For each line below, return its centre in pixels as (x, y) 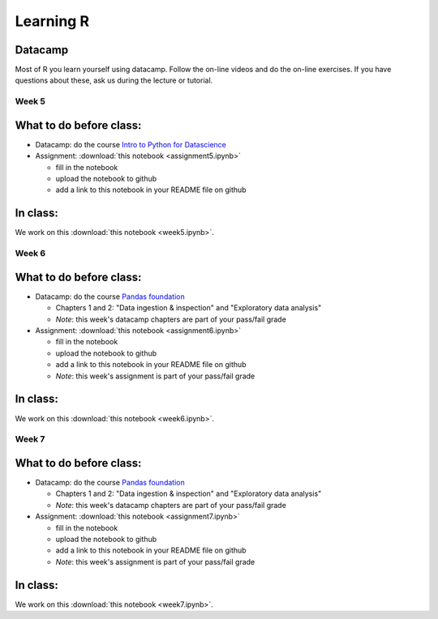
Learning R (52, 21)
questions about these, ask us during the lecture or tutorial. (114, 80)
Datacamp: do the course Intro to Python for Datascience (131, 144)
